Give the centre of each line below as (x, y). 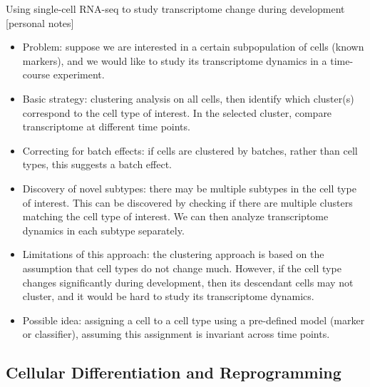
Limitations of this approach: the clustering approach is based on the (173, 254)
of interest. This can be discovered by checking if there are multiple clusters (187, 202)
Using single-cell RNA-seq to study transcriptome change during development (175, 9)
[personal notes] (40, 22)
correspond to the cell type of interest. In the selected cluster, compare (177, 112)
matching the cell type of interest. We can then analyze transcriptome (175, 216)
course (36, 74)
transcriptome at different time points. (106, 127)
